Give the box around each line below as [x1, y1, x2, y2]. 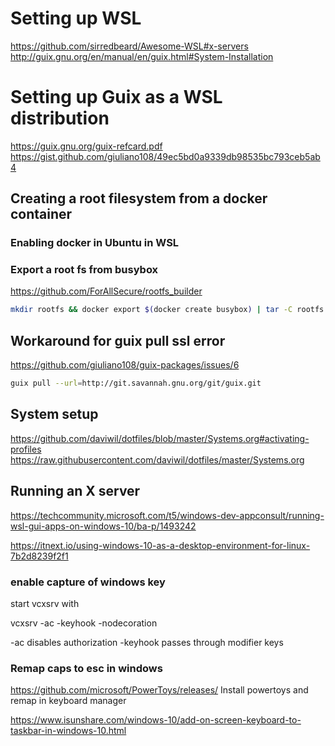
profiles [10, 443, 42, 455]
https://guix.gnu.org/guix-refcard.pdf [10, 140, 163, 152]
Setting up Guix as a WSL [10, 86, 223, 109]
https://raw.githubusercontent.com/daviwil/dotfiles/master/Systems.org [10, 453, 305, 466]
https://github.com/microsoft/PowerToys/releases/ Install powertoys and [10, 684, 309, 696]
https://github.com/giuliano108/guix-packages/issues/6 [10, 359, 240, 371]
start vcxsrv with [10, 597, 80, 609]
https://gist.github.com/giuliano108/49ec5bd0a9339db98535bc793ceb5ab [10, 150, 321, 162]
